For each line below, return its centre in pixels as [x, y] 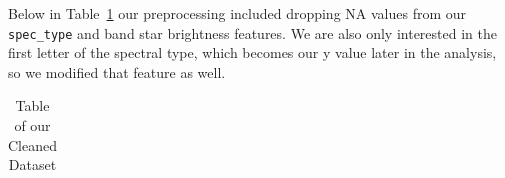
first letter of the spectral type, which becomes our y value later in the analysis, [252, 52]
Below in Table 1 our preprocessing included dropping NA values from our [237, 13]
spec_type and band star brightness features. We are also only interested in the [252, 32]
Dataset [32, 164]
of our [32, 125]
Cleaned [32, 144]
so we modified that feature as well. [117, 71]
